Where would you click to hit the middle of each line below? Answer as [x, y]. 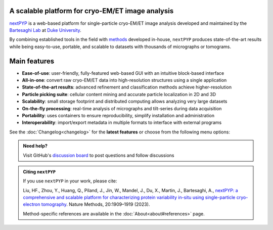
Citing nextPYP [39, 171]
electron [32, 204]
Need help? [35, 146]
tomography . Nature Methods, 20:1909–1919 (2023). [96, 204]
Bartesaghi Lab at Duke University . [45, 30]
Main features [32, 61]
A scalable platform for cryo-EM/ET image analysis [92, 11]
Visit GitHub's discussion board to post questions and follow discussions [99, 155]
